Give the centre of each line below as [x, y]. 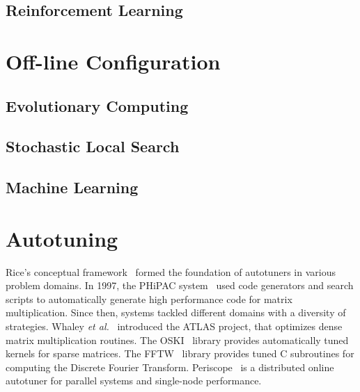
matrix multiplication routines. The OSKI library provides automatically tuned [177, 340]
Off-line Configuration [113, 61]
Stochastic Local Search [93, 146]
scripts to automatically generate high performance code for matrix [149, 299]
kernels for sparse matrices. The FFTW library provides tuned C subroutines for [180, 353]
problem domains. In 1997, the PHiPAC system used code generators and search [180, 285]
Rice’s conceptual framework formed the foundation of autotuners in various [171, 271]
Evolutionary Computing [97, 105]
